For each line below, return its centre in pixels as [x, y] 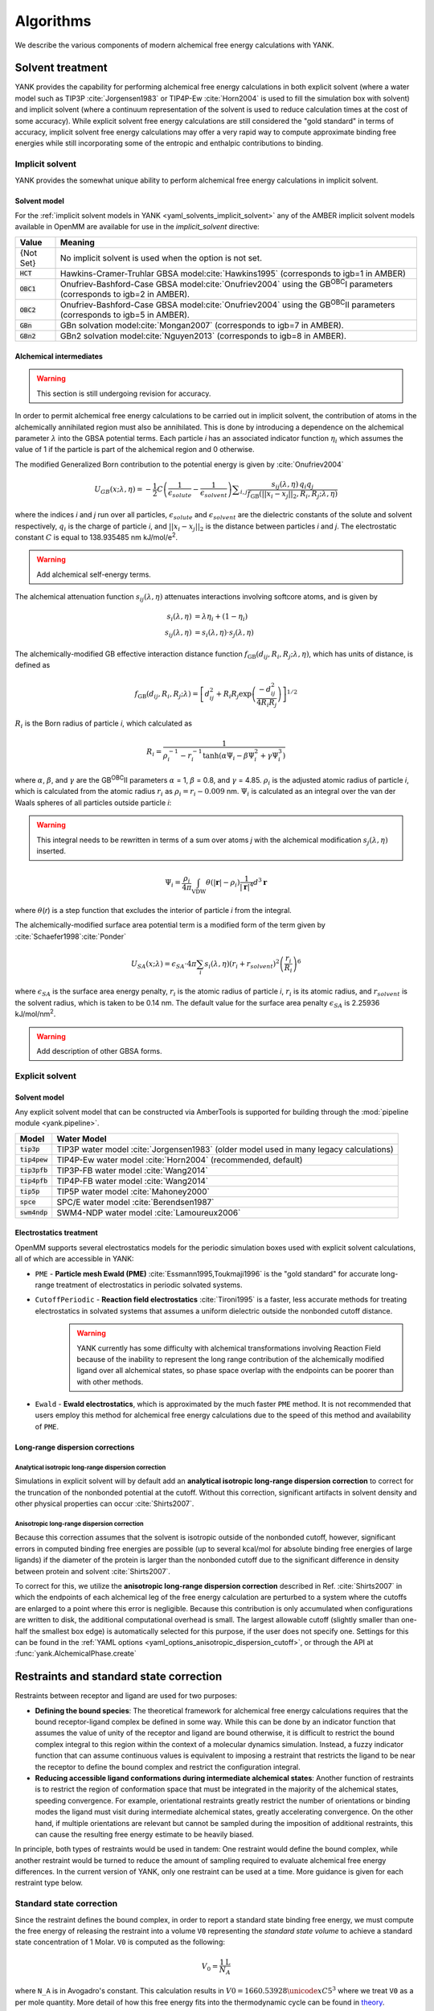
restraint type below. [49, 1883]
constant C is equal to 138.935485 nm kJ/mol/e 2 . [96, 537]
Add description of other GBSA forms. [99, 1051]
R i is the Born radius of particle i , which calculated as [104, 724]
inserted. [51, 851]
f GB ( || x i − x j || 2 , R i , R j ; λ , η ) [293, 495]
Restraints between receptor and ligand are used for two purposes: [126, 1696]
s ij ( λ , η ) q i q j [293, 485]
